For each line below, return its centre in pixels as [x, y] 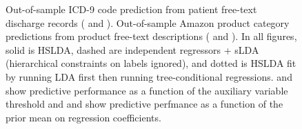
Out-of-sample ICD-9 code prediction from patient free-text [131, 9]
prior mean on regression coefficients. [83, 117]
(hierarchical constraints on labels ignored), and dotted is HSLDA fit [151, 63]
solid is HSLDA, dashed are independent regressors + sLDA [132, 49]
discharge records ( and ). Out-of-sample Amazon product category [148, 22]
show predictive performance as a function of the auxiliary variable [147, 90]
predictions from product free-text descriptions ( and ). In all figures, [151, 36]
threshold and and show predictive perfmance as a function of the [144, 104]
